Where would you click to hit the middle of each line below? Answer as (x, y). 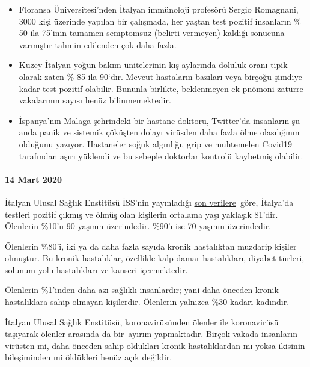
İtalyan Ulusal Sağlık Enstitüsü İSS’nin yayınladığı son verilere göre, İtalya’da (149, 202)
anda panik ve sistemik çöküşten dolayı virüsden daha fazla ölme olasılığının (159, 132)
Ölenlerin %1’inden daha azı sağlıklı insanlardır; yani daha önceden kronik (142, 290)
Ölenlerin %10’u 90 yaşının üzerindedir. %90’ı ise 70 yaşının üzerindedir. (138, 226)
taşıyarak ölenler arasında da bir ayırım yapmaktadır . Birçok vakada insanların (151, 334)
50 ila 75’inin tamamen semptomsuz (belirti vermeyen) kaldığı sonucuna (152, 33)
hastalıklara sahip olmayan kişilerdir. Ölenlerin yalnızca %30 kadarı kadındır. (147, 302)
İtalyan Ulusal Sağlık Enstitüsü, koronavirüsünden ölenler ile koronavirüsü (142, 322)
